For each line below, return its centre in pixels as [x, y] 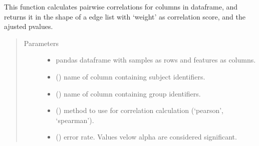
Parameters [41, 43]
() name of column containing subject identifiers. [131, 76]
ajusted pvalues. [29, 26]
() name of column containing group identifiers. [128, 93]
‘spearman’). [75, 120]
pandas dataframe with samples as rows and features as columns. [156, 60]
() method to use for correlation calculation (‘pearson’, [140, 110]
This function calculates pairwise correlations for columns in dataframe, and [121, 6]
